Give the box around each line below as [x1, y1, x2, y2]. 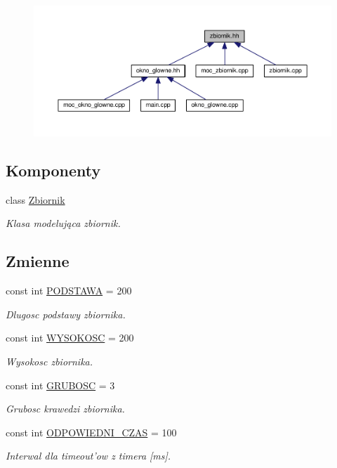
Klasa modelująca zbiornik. [6, 216, 121, 230]
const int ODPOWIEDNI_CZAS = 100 [6, 424, 177, 439]
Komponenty [6, 160, 101, 181]
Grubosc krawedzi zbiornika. [6, 401, 125, 416]
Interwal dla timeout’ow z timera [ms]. [6, 448, 171, 463]
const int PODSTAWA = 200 [6, 283, 132, 298]
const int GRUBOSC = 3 [6, 377, 115, 392]
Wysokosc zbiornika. [6, 354, 93, 369]
